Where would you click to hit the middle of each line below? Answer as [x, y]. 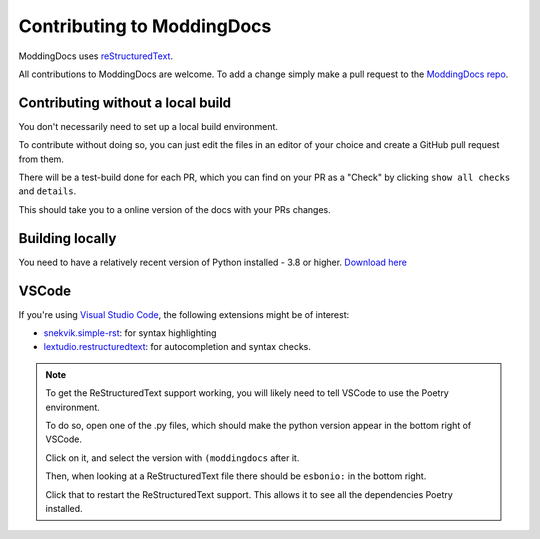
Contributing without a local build [125, 102]
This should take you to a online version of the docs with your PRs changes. [175, 209]
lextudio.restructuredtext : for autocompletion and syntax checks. [177, 347]
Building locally [67, 238]
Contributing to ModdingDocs [145, 26]
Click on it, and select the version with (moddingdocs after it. [172, 457]
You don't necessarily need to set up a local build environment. [148, 126]
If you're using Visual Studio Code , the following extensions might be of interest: [184, 314]
